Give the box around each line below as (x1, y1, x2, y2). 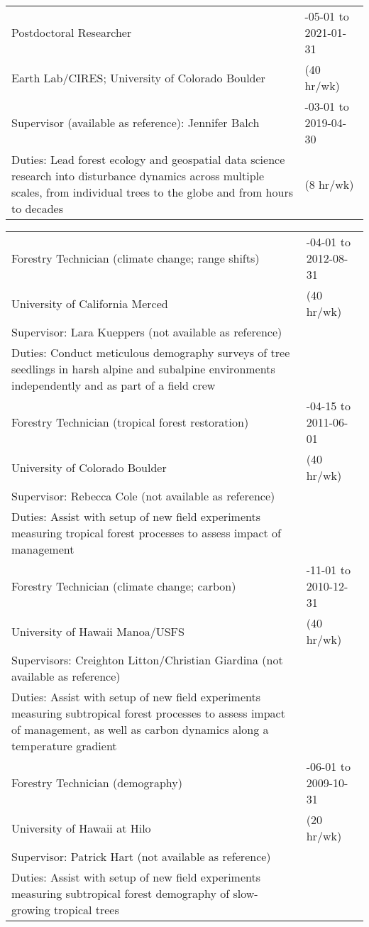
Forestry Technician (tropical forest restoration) (11, 414, 249, 430)
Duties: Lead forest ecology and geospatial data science (11, 151, 285, 168)
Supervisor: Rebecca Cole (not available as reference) (11, 488, 275, 504)
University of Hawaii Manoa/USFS (11, 622, 184, 640)
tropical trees (54, 901, 119, 918)
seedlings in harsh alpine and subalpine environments (11, 361, 275, 377)
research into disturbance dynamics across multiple (11, 168, 265, 184)
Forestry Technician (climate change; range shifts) (11, 250, 260, 266)
